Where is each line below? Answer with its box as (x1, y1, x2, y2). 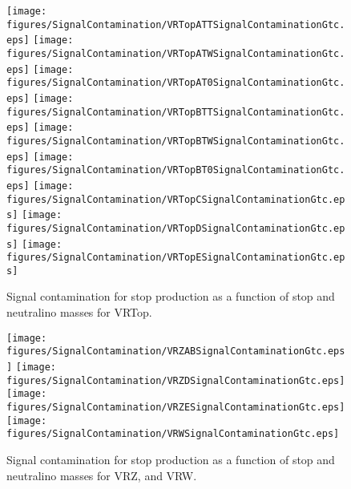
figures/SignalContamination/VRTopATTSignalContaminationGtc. (6, 18, 345, 30)
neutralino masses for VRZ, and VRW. (6, 467, 197, 483)
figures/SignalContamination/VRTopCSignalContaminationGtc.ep (6, 193, 345, 205)
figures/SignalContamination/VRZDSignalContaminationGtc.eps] (6, 374, 345, 386)
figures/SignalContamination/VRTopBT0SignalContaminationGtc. (6, 164, 345, 176)
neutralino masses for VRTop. (6, 304, 152, 321)
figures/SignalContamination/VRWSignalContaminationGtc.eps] (6, 428, 340, 440)
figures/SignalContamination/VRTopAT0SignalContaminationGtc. (6, 77, 345, 89)
